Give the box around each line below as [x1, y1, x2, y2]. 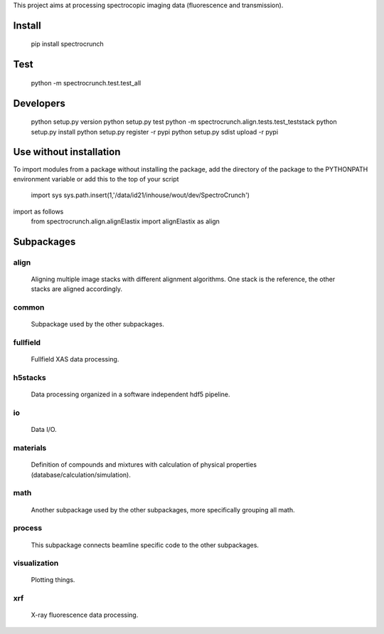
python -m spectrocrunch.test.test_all [31, 78, 142, 87]
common [13, 302, 45, 312]
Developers [13, 97, 65, 110]
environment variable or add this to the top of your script [13, 174, 179, 183]
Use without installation [13, 146, 121, 158]
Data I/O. [31, 426, 57, 434]
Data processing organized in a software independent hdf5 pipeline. [31, 390, 230, 398]
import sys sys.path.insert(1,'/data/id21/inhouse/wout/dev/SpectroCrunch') [31, 191, 250, 199]
